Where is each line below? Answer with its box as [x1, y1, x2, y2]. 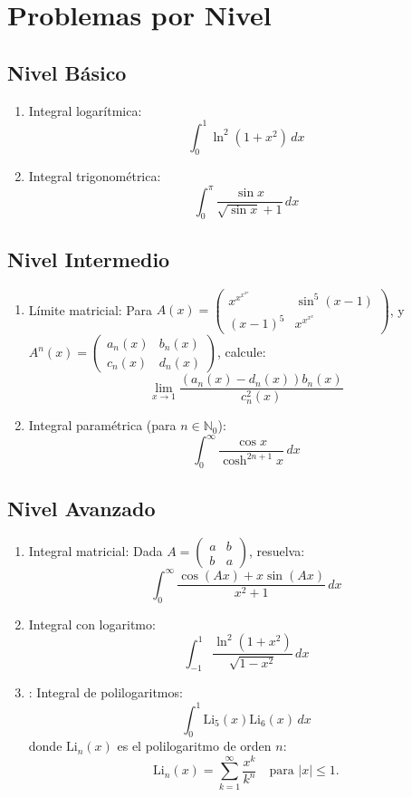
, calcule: [216, 342, 266, 361]
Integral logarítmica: [28, 101, 142, 120]
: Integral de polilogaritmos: [28, 683, 183, 702]
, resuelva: [248, 542, 305, 561]
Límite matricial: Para [28, 300, 152, 319]
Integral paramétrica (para [28, 416, 177, 435]
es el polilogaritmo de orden [117, 736, 272, 755]
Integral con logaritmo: [28, 614, 156, 633]
